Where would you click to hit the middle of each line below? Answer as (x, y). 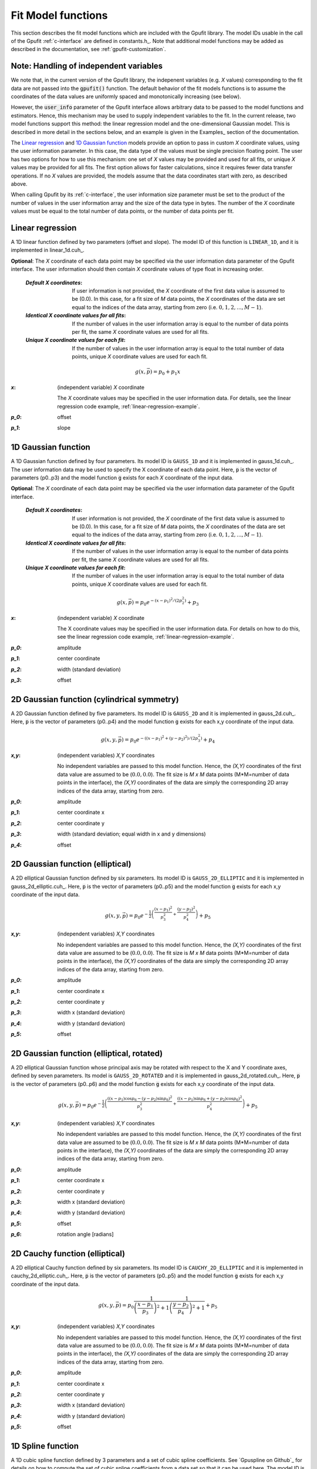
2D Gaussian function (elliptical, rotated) (87, 1053)
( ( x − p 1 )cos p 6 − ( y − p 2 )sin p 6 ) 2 (140, 1098)
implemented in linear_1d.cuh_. (48, 250)
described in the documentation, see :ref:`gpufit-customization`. (89, 49)
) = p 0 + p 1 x (165, 373)
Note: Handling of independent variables (87, 66)
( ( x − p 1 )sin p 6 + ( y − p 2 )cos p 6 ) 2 (210, 1098)
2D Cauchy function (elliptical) (68, 1254)
